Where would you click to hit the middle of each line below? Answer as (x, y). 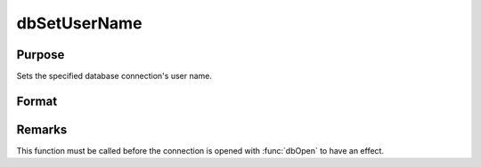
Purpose (41, 55)
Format (37, 101)
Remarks (42, 129)
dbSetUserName (79, 23)
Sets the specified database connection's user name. (114, 76)
